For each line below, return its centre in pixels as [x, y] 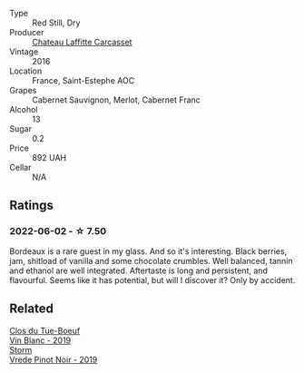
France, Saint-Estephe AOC [83, 80]
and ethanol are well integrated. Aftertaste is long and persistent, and [138, 270]
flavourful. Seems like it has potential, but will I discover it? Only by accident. [152, 280]
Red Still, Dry [56, 23]
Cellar [20, 167]
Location [26, 71]
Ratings [32, 206]
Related [32, 309]
